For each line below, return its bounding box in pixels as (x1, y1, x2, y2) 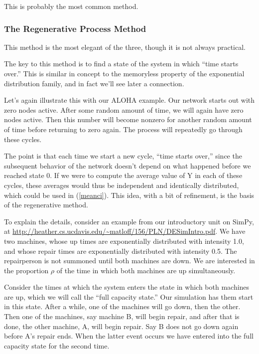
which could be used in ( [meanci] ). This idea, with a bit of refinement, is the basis (4, 189, 255, 200)
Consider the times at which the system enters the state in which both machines (4, 282, 250, 292)
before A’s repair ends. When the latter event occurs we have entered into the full (4, 331, 254, 341)
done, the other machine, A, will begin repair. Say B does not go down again (4, 321, 239, 331)
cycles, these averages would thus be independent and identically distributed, (4, 179, 239, 190)
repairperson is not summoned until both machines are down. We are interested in (4, 255, 255, 266)
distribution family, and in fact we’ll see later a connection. (4, 78, 184, 88)
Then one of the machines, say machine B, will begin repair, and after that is (4, 311, 240, 322)
